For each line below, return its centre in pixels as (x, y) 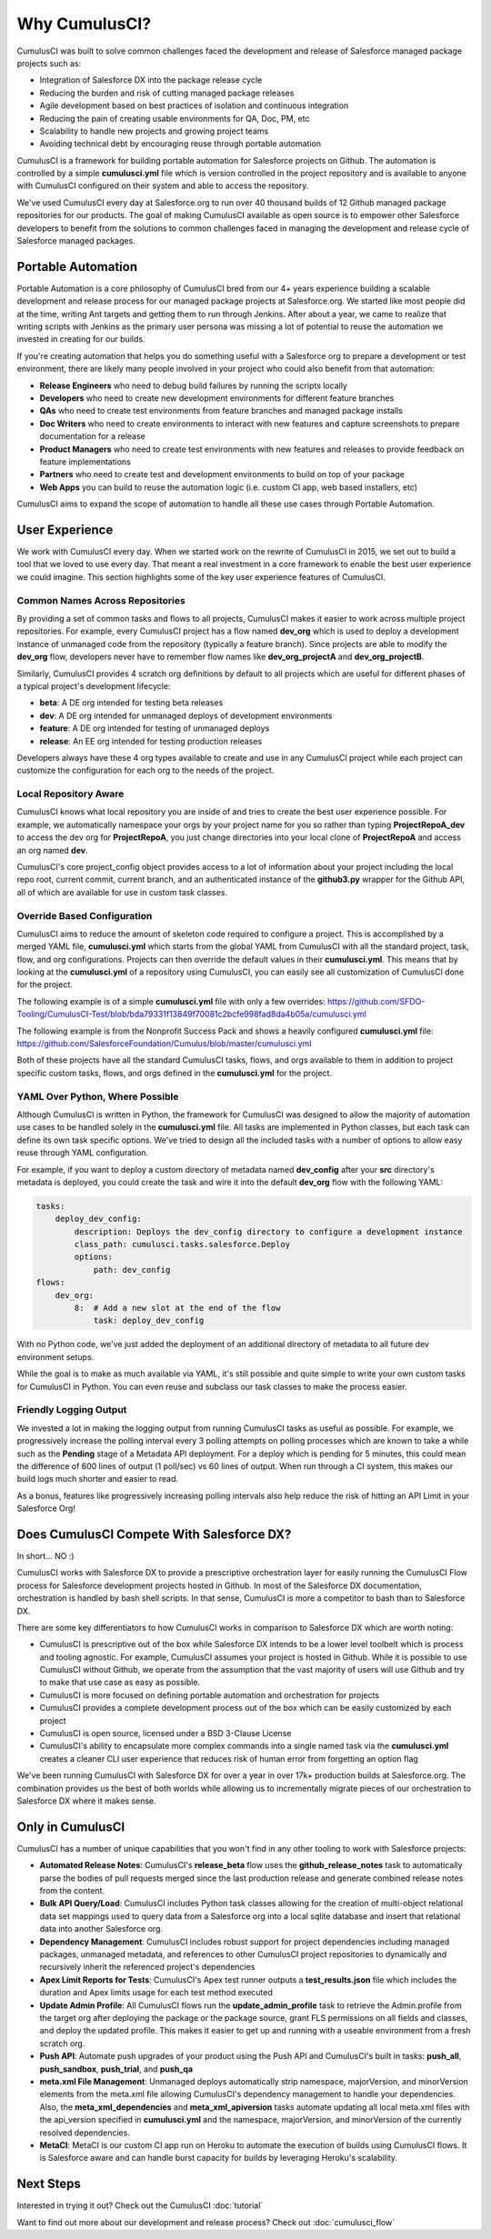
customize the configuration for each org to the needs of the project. (145, 770)
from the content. (72, 1891)
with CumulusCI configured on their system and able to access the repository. (163, 185)
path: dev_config (132, 1269)
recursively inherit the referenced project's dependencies (147, 1967)
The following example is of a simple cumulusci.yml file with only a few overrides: (171, 1001)
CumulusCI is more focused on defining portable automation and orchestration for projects (210, 1694)
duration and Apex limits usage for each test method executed (156, 1993)
